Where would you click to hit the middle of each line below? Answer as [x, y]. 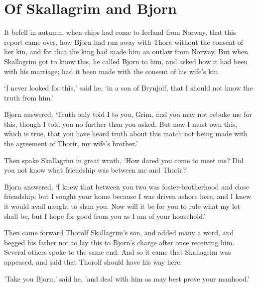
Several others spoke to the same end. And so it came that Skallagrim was [118, 252]
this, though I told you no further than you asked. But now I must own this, [121, 124]
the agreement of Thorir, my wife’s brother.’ [71, 143]
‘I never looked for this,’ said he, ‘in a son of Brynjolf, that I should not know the [128, 88]
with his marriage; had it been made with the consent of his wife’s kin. [112, 71]
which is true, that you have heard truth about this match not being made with [126, 134]
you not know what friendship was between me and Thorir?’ [96, 170]
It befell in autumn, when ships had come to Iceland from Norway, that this [120, 32]
